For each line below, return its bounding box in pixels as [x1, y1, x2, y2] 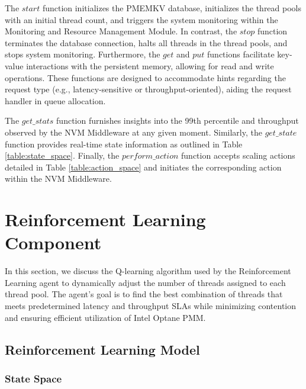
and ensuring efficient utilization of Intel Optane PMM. [5, 311, 206, 323]
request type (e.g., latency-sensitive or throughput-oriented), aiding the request [5, 83, 292, 95]
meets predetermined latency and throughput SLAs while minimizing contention [5, 300, 297, 311]
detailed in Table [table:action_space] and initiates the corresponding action [5, 160, 282, 173]
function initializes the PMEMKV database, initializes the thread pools [42, 2, 302, 14]
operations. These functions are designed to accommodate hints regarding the [5, 71, 286, 83]
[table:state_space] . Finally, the [5, 149, 120, 162]
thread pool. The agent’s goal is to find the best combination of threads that [5, 288, 283, 300]
